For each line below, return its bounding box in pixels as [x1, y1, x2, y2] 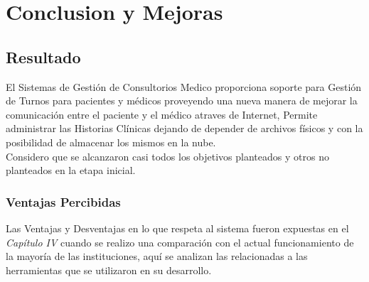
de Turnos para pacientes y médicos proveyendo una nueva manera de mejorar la [6, 93, 358, 108]
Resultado [6, 45, 81, 67]
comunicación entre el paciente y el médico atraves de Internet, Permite [6, 107, 318, 121]
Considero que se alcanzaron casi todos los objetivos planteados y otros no [6, 148, 329, 163]
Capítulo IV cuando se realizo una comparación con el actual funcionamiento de [6, 234, 354, 249]
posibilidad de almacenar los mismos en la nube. [6, 134, 216, 149]
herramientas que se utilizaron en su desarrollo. [6, 262, 212, 277]
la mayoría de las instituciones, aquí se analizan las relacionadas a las [6, 249, 308, 264]
